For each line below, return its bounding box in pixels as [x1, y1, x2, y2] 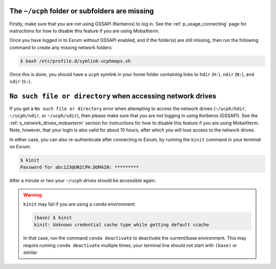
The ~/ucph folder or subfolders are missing [9, 7, 154, 15]
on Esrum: [9, 143, 31, 149]
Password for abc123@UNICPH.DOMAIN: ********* [20, 164, 139, 170]
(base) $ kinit [34, 215, 72, 221]
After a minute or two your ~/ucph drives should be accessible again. [9, 177, 156, 184]
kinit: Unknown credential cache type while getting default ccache [34, 222, 210, 228]
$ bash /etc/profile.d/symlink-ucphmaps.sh [20, 58, 131, 64]
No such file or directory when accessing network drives [9, 92, 217, 100]
